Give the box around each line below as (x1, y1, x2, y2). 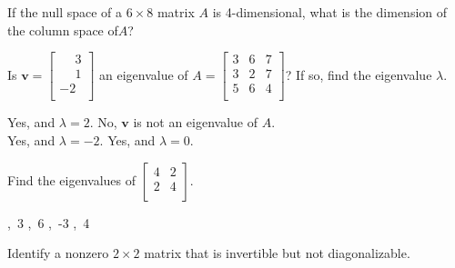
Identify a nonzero (7, 243, 109, 263)
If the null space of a (7, 3, 123, 21)
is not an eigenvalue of (133, 113, 258, 132)
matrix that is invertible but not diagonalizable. (144, 243, 410, 263)
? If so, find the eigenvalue (285, 65, 432, 84)
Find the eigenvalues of (7, 170, 136, 189)
